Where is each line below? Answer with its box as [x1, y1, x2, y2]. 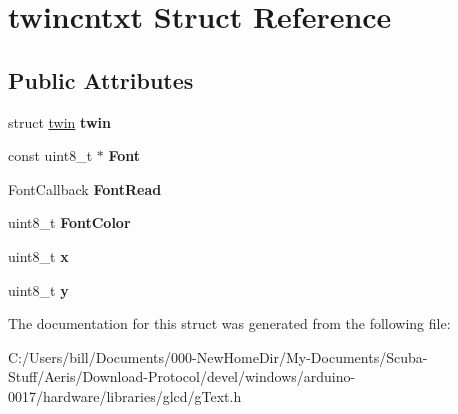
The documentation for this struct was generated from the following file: [8, 313, 451, 334]
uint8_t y [8, 279, 69, 300]
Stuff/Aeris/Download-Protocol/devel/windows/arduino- [8, 366, 356, 387]
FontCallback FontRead [8, 178, 162, 199]
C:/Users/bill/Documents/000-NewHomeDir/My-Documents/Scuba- [8, 346, 428, 367]
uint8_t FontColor [8, 212, 131, 233]
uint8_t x [8, 245, 69, 266]
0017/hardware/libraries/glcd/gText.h [8, 385, 242, 406]
